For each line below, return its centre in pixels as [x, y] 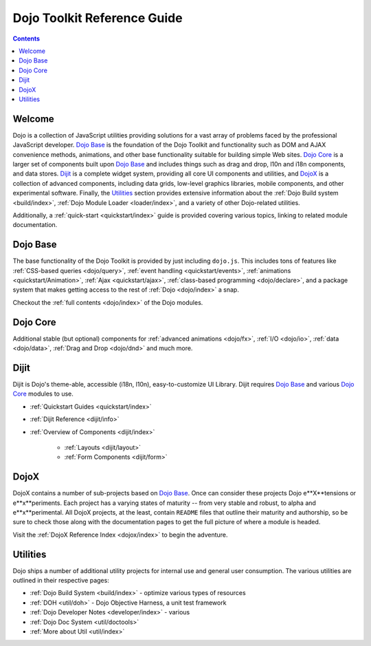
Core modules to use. [43, 394]
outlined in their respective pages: [61, 581]
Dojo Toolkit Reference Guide [98, 18]
